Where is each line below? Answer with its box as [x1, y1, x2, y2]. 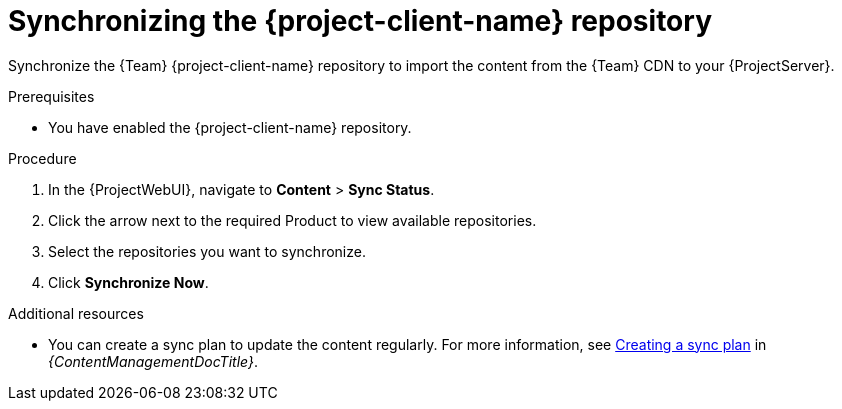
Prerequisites [8, 87, 95, 105]
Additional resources [8, 304, 144, 322]
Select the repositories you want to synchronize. [48, 242, 366, 260]
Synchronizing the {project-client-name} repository [8, 4, 712, 38]
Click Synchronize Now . [48, 273, 209, 291]
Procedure [8, 149, 77, 167]
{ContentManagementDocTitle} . [48, 352, 258, 370]
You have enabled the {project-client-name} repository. [48, 118, 412, 136]
